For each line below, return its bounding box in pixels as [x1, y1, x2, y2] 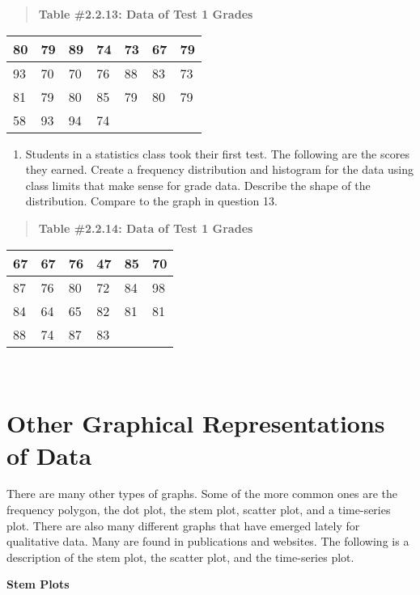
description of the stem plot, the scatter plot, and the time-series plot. [6, 548, 354, 565]
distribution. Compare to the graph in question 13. [25, 192, 278, 209]
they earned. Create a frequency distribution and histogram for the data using [25, 161, 414, 178]
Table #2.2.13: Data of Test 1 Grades [38, 6, 253, 22]
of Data [6, 438, 92, 471]
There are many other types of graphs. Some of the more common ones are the [6, 485, 398, 502]
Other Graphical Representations [6, 407, 385, 440]
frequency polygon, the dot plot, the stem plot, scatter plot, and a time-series [6, 501, 391, 518]
